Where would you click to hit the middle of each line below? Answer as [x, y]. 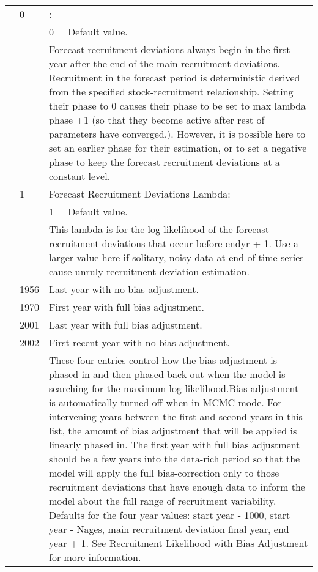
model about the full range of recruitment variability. [163, 501]
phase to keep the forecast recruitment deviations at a [165, 162]
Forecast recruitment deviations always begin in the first [170, 49]
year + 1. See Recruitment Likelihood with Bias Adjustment [179, 543]
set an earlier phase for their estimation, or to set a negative [178, 148]
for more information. [95, 557]
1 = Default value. [88, 211]
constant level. [80, 176]
